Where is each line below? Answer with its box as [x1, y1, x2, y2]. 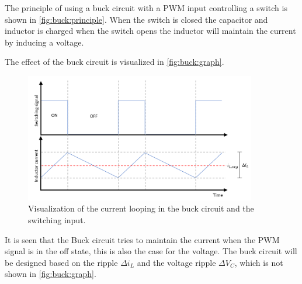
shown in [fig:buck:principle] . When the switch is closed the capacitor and [5, 13, 268, 25]
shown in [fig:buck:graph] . [5, 268, 96, 280]
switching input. [28, 213, 86, 226]
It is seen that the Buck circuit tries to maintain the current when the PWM [5, 233, 280, 245]
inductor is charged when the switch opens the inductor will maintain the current [5, 25, 296, 37]
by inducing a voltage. [5, 36, 84, 48]
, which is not [234, 256, 283, 268]
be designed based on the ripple [5, 256, 118, 268]
